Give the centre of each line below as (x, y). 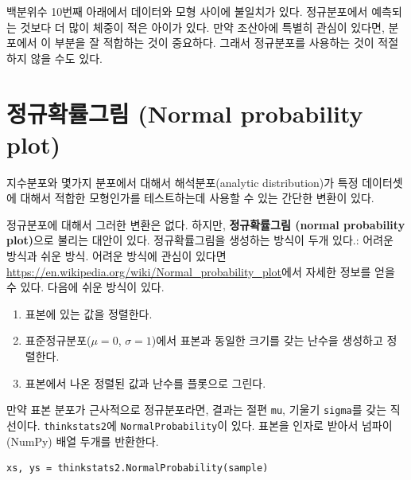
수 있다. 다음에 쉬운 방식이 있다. (85, 287)
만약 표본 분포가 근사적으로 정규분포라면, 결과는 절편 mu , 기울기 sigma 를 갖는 (197, 410)
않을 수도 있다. (66, 58)
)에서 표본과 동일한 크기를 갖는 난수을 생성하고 (267, 340)
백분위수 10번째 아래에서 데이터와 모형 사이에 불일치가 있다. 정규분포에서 (187, 11)
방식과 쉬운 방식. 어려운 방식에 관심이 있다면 (116, 256)
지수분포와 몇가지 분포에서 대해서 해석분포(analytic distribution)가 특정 (182, 182)
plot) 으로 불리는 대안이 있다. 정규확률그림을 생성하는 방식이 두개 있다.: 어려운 (200, 240)
